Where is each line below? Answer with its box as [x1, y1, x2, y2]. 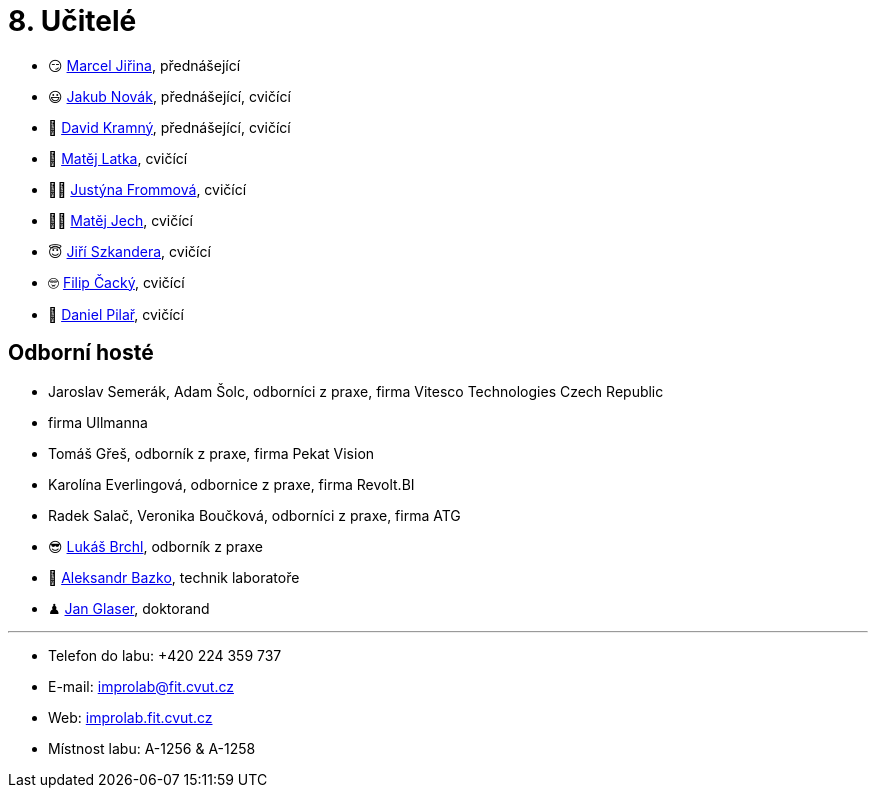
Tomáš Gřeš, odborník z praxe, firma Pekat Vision [48, 444, 375, 462]
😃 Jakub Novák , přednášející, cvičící [48, 87, 291, 105]
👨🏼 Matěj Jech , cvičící [48, 211, 193, 229]
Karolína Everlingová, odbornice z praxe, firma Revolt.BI [48, 475, 415, 493]
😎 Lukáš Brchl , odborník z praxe [48, 537, 264, 555]
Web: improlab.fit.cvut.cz [48, 708, 213, 726]
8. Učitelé [8, 4, 137, 38]
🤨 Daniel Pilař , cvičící [48, 305, 184, 323]
